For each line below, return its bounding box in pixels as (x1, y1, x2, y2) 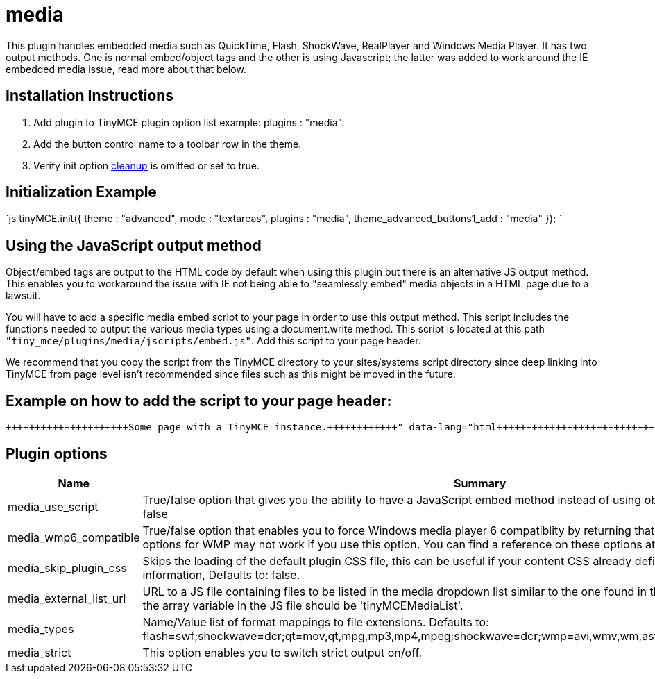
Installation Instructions (6, 87, 174, 105)
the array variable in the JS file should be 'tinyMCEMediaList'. (142, 598, 463, 612)
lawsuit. (6, 290, 41, 302)
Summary (454, 476, 507, 490)
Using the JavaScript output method (6, 236, 262, 254)
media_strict (8, 645, 71, 660)
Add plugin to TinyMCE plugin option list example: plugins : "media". (33, 116, 344, 128)
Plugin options (6, 444, 108, 462)
